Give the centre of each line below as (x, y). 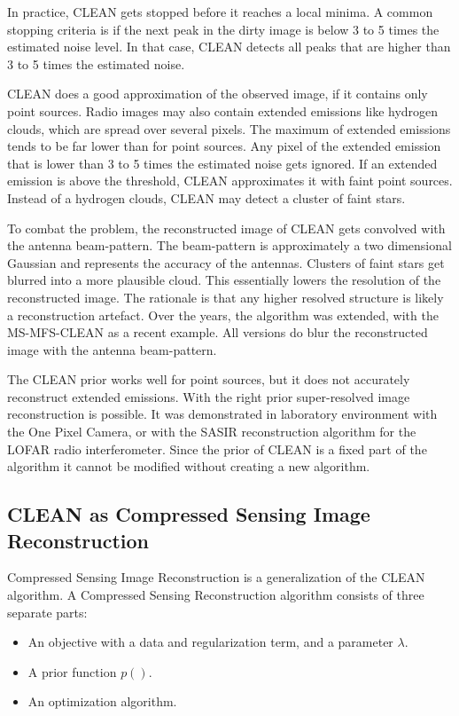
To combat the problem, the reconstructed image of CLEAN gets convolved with (226, 228)
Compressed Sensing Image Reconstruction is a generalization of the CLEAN (216, 577)
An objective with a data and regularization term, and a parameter (210, 642)
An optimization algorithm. (102, 701)
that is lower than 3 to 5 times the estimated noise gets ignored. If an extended (222, 163)
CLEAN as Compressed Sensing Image (189, 514)
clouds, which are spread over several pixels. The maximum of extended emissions (229, 128)
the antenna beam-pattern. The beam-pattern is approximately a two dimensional (229, 245)
